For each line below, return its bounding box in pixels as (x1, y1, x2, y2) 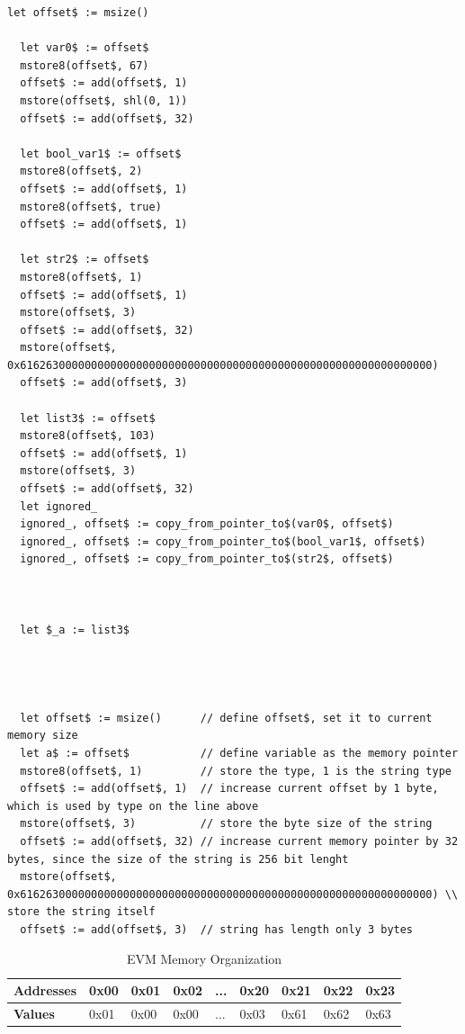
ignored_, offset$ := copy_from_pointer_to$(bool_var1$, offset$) (20, 535, 426, 548)
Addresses (13, 981, 77, 1000)
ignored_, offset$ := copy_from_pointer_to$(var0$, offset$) (20, 517, 394, 531)
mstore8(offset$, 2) (20, 165, 143, 178)
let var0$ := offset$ (20, 41, 149, 55)
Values (13, 1003, 55, 1022)
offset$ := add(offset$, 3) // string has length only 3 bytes (20, 922, 414, 936)
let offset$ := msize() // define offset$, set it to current (20, 711, 433, 724)
